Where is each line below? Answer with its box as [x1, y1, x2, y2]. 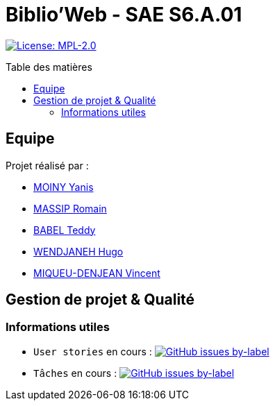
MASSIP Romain [33, 202, 107, 214]
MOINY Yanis [33, 180, 94, 193]
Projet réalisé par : [6, 159, 89, 171]
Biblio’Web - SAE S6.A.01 [6, 3, 242, 26]
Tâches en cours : [33, 366, 117, 379]
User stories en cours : [33, 345, 152, 357]
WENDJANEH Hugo [33, 245, 124, 257]
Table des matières [6, 60, 92, 73]
